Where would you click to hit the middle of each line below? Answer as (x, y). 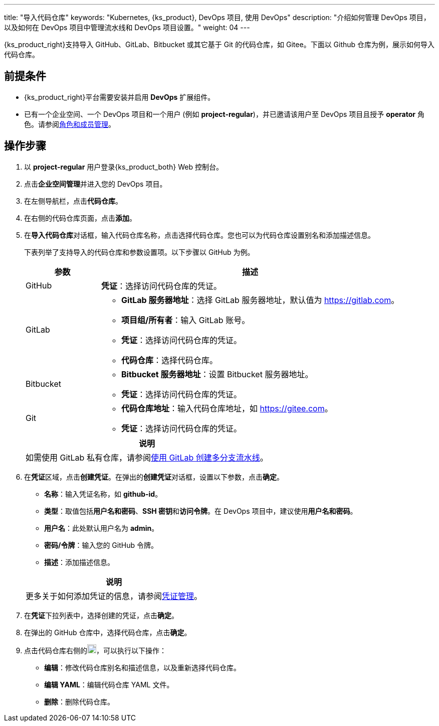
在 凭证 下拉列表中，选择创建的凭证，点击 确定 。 (101, 615)
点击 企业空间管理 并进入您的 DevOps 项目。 (95, 184)
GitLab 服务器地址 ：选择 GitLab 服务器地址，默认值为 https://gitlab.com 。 (260, 300)
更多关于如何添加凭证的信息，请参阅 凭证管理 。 (114, 596)
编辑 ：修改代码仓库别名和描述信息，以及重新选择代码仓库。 (142, 667)
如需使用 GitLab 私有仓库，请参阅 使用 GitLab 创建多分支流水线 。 (147, 457)
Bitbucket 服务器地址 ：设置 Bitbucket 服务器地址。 (217, 374)
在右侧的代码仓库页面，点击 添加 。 (80, 218)
